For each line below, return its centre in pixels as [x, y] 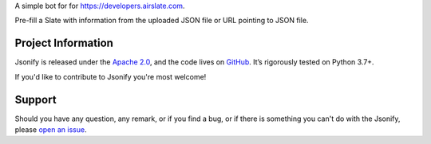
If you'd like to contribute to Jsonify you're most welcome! [111, 76]
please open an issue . [51, 129]
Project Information [64, 43]
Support [36, 99]
